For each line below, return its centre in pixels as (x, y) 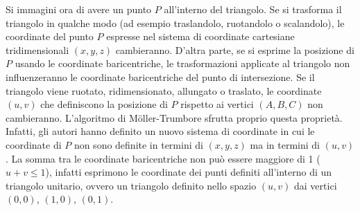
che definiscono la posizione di (104, 104)
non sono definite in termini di (138, 144)
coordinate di (34, 144)
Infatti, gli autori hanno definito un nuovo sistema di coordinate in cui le (160, 131)
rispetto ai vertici (217, 104)
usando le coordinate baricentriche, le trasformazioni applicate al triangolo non (182, 63)
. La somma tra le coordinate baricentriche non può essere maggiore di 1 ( (163, 158)
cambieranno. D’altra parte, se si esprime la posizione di (235, 49)
